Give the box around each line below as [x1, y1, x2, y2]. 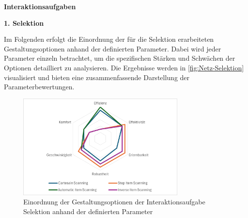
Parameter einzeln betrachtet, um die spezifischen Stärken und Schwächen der [4, 53, 235, 63]
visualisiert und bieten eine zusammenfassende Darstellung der [4, 72, 190, 82]
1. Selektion [4, 17, 44, 28]
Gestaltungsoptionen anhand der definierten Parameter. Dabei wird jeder [4, 43, 221, 53]
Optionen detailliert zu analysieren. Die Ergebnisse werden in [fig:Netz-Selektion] [4, 62, 244, 72]
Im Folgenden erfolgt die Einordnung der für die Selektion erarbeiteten [4, 34, 214, 44]
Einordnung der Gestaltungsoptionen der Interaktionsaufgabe [23, 197, 205, 207]
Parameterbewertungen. [4, 82, 75, 92]
